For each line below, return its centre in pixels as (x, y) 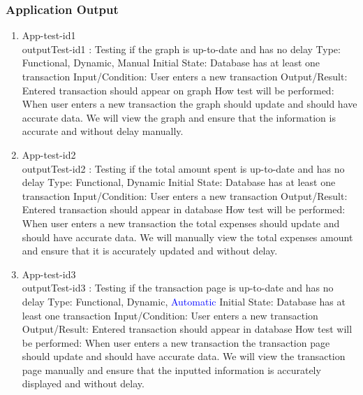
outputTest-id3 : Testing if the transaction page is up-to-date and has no (178, 288)
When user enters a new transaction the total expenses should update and (181, 223)
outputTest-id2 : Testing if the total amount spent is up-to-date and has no (183, 168)
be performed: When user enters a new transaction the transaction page (176, 342)
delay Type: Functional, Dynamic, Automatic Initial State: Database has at (184, 301)
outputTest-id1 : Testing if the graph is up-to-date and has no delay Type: (181, 49)
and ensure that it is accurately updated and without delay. (150, 251)
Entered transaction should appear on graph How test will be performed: (178, 90)
